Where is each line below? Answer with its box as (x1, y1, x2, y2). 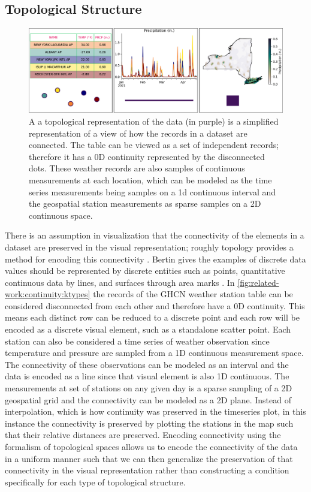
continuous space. (29, 209, 93, 221)
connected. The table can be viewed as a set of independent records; (29, 138, 279, 151)
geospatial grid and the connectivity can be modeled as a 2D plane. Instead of (5, 393, 292, 406)
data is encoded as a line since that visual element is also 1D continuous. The (5, 370, 289, 382)
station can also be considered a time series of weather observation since (5, 334, 270, 347)
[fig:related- (237, 276, 279, 288)
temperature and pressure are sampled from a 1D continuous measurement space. (5, 346, 304, 359)
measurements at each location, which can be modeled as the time (29, 173, 272, 186)
